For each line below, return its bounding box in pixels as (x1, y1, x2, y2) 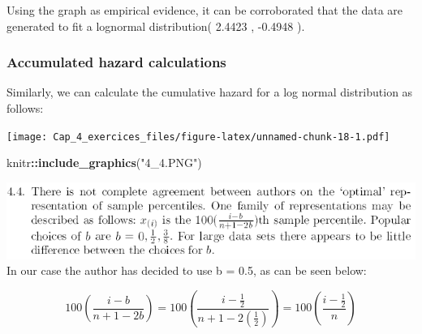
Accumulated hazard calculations (6, 52, 226, 72)
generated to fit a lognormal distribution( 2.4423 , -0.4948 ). (6, 17, 305, 34)
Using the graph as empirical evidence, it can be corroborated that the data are (6, 2, 403, 18)
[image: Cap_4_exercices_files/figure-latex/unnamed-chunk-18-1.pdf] (6, 131, 390, 143)
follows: (6, 100, 44, 116)
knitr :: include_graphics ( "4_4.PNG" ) (6, 154, 202, 171)
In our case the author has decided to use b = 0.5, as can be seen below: (6, 262, 367, 279)
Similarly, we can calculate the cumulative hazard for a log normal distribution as (6, 83, 413, 101)
